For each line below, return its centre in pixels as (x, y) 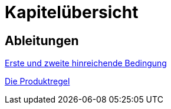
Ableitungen (42, 40)
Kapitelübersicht (72, 12)
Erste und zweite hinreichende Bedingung (86, 63)
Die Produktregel (37, 81)
